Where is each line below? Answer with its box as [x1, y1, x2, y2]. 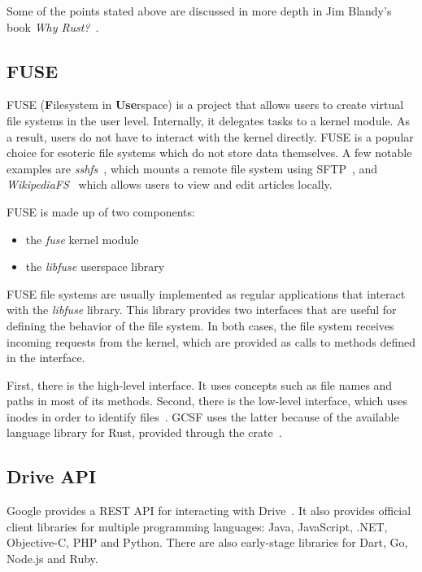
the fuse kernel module [25, 230, 139, 247]
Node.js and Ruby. [7, 550, 98, 567]
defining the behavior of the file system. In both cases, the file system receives [7, 317, 394, 334]
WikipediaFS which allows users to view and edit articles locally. [7, 176, 333, 193]
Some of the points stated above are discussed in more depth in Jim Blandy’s [7, 2, 392, 19]
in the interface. [7, 349, 85, 366]
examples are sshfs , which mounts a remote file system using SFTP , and [7, 159, 378, 177]
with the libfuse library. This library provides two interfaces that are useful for [7, 301, 397, 318]
